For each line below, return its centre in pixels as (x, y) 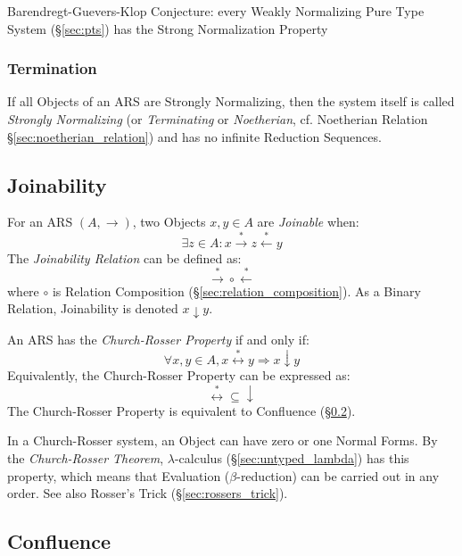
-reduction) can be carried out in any (338, 475)
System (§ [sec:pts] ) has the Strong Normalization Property (168, 28)
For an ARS (40, 222)
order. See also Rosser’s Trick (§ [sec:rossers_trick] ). (148, 493)
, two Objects (169, 222)
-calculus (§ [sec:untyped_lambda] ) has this (292, 458)
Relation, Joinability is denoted (93, 308)
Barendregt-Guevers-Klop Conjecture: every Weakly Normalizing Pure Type (216, 11)
